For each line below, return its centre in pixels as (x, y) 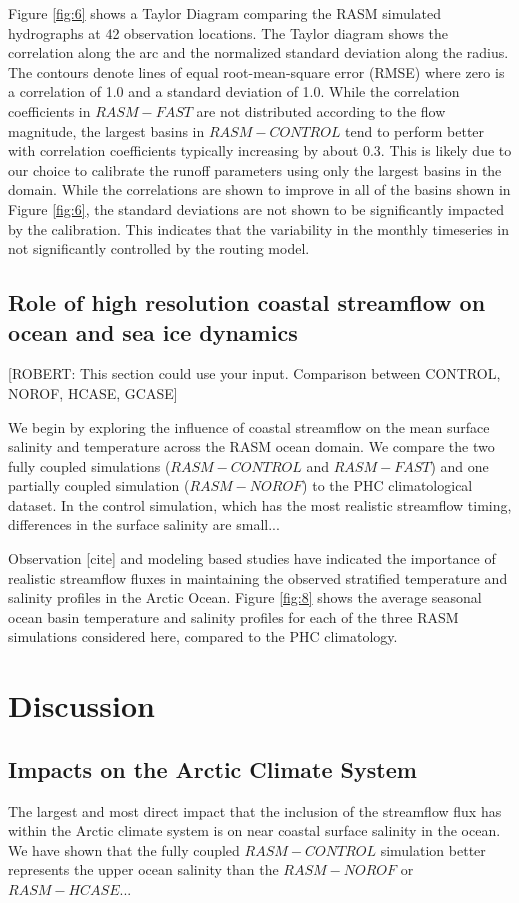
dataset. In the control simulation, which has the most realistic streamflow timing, (260, 504)
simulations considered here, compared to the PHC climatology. (203, 636)
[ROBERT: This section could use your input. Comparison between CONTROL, (254, 373)
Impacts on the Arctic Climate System (212, 768)
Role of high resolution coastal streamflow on (247, 302)
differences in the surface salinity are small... (144, 524)
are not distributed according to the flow (321, 110)
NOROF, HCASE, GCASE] (93, 392)
